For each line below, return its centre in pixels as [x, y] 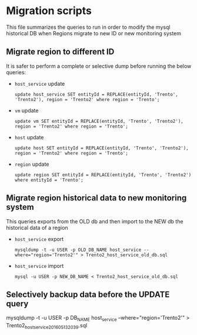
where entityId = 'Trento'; [49, 180]
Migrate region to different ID [60, 52]
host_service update [40, 83]
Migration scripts [49, 11]
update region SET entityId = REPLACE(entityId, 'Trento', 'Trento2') [103, 175]
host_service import [39, 266]
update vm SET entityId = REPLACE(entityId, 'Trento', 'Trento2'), [99, 121]
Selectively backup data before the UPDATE [88, 294]
